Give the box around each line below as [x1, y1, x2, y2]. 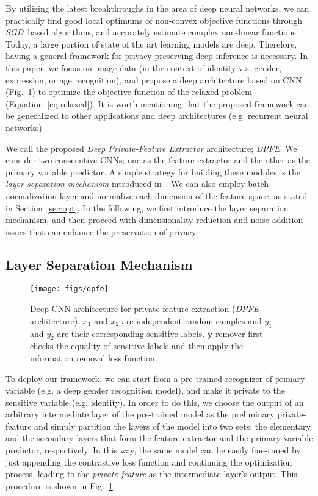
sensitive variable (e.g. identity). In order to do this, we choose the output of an [5, 395, 304, 408]
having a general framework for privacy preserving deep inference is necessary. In [5, 49, 308, 62]
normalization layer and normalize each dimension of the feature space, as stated [5, 189, 308, 202]
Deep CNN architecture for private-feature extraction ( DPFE [30, 302, 259, 315]
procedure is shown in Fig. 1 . [5, 479, 115, 492]
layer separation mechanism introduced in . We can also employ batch [5, 177, 269, 190]
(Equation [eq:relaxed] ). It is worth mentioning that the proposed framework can [5, 97, 309, 110]
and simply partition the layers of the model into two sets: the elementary [34, 419, 311, 432]
